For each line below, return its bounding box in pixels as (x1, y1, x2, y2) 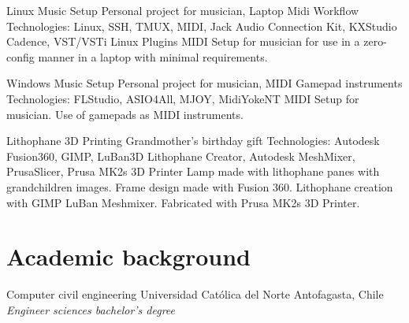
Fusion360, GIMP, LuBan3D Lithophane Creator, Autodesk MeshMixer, (6, 147, 355, 164)
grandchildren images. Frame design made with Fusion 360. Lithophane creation (6, 178, 393, 195)
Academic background (6, 240, 251, 273)
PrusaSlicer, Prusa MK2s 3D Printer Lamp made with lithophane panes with (6, 163, 380, 180)
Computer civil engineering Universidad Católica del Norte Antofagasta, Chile (6, 286, 384, 303)
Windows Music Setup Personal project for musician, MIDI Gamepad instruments (6, 75, 403, 91)
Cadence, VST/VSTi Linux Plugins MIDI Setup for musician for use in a (6, 33, 360, 50)
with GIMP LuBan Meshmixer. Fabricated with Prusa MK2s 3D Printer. (6, 194, 360, 210)
